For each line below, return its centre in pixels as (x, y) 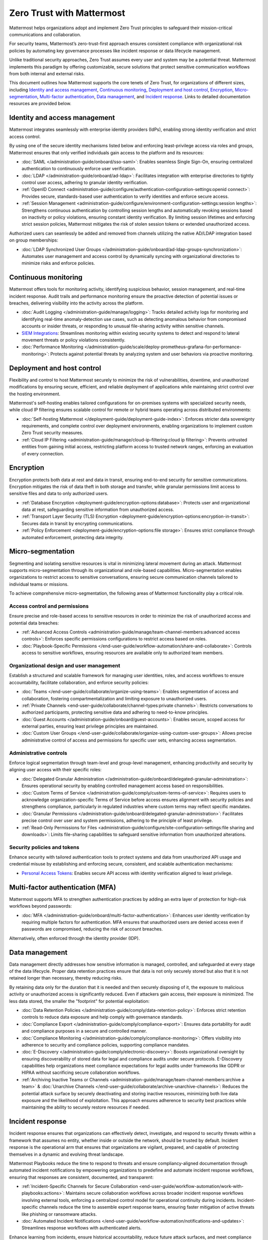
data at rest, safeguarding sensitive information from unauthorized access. (98, 510)
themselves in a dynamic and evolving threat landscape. (67, 1154)
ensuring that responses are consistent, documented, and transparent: (81, 1177)
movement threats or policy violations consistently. (73, 340)
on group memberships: (34, 240)
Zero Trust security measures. (53, 433)
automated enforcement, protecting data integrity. (73, 537)
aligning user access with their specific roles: (55, 770)
